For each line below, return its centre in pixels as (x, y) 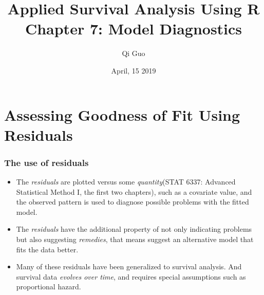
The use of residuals (46, 162)
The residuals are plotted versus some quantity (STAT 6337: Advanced (126, 182)
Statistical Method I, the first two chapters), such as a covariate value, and (134, 191)
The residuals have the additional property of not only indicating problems (134, 229)
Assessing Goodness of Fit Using (122, 114)
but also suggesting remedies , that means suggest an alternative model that (135, 239)
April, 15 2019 (134, 70)
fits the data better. (47, 249)
